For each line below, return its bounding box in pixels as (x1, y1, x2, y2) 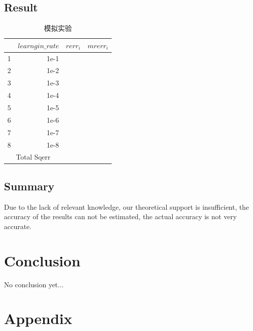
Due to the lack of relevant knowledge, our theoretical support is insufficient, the (4, 201, 249, 212)
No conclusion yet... (4, 279, 64, 289)
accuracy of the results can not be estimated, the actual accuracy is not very (4, 211, 237, 222)
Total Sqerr (16, 152, 51, 162)
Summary (4, 178, 55, 193)
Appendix (4, 308, 72, 329)
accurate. (4, 221, 32, 231)
